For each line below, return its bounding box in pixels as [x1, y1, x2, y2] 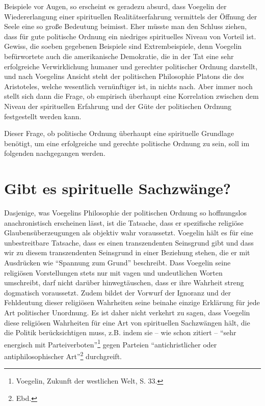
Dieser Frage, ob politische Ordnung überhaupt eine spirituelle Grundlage [4, 128, 234, 139]
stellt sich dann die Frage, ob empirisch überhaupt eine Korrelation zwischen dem [4, 91, 259, 101]
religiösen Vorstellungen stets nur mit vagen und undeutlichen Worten [4, 267, 223, 278]
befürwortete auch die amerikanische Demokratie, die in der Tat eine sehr [4, 50, 234, 61]
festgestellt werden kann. [4, 111, 82, 121]
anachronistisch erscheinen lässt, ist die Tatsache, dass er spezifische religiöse [4, 217, 244, 228]
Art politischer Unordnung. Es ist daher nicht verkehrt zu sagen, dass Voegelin [4, 307, 250, 317]
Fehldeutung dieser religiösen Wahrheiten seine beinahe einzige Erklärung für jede [4, 297, 260, 308]
